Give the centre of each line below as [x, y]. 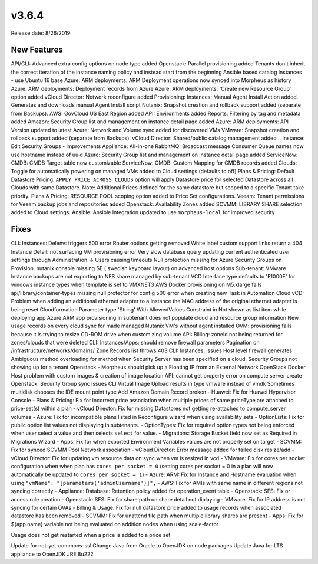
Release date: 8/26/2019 [41, 33]
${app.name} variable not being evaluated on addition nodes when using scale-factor [115, 524]
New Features [37, 50]
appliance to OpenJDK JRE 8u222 [52, 554]
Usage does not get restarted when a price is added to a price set [91, 535]
